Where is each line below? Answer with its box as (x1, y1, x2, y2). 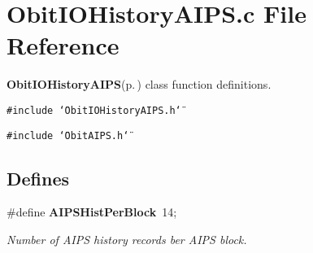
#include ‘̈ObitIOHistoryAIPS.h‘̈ (7, 104, 181, 116)
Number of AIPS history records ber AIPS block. (7, 231, 247, 248)
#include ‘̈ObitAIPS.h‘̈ (7, 129, 129, 142)
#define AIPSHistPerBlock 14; (7, 203, 177, 220)
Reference (7, 28, 120, 62)
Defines (7, 165, 70, 190)
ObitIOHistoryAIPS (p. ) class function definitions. (7, 76, 272, 93)
